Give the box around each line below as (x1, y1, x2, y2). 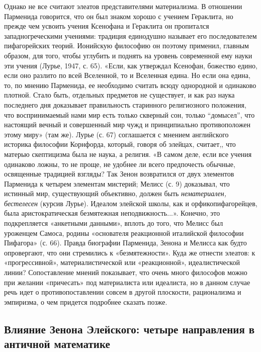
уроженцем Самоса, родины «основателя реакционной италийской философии (4, 227, 244, 238)
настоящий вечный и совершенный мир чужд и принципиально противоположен (4, 119, 250, 130)
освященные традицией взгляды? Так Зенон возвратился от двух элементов (4, 168, 234, 179)
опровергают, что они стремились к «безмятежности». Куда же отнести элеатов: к (4, 247, 255, 257)
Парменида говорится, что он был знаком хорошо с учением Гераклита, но (4, 11, 233, 21)
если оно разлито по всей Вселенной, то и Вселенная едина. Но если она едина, (4, 70, 250, 80)
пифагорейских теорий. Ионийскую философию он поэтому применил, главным (4, 40, 249, 51)
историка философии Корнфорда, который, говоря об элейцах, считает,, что (4, 139, 236, 149)
